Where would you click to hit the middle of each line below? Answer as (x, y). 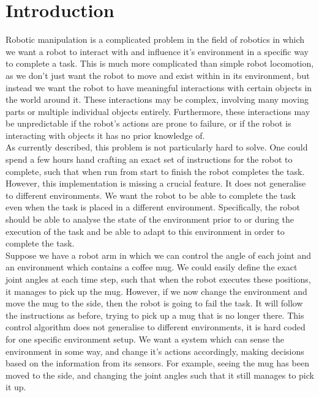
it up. (16, 387)
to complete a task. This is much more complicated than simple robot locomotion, (160, 63)
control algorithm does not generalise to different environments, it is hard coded (156, 327)
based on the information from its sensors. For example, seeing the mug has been (157, 363)
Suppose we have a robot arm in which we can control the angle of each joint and (159, 255)
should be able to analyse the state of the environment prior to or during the (150, 219)
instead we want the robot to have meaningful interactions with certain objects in (159, 87)
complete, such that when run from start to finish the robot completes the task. (155, 171)
